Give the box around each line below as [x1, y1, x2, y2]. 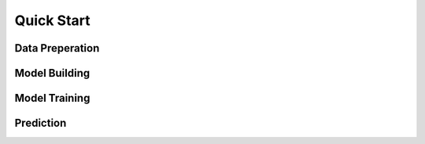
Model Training [14, 92, 91, 105]
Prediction [14, 117, 67, 130]
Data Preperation [14, 41, 100, 55]
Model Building [14, 67, 91, 80]
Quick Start [14, 12, 91, 29]
